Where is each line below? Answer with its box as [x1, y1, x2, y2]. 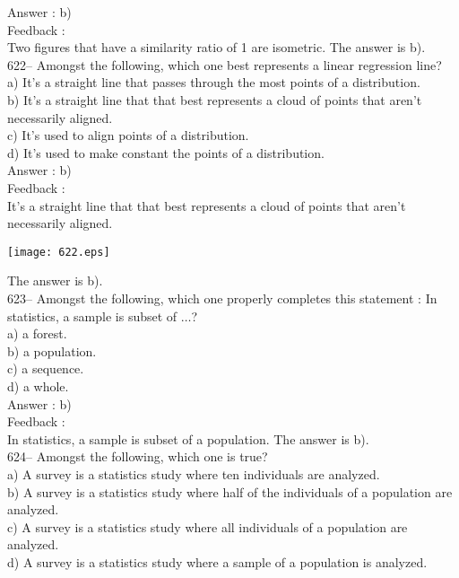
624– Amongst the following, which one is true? [7, 447, 268, 466]
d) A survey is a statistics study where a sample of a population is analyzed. [7, 552, 428, 571]
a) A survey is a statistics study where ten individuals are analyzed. [7, 464, 380, 483]
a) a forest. [7, 324, 67, 343]
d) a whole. [7, 376, 69, 395]
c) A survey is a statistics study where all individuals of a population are [7, 517, 408, 536]
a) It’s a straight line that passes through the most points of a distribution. [7, 73, 420, 92]
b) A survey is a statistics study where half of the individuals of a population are [7, 482, 453, 501]
